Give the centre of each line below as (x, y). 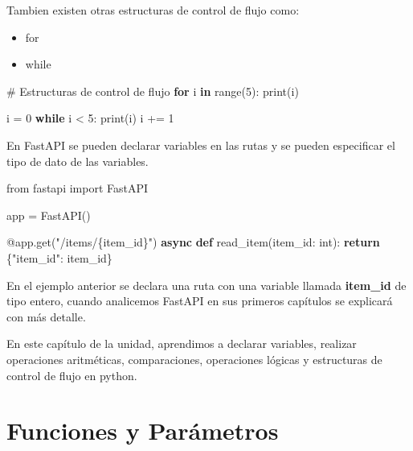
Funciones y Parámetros (143, 430)
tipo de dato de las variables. (78, 161)
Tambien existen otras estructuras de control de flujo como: (153, 10)
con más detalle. (46, 316)
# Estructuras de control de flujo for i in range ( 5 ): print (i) (153, 91)
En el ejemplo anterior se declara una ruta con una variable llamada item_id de (206, 285)
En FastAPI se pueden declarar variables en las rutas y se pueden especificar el (201, 145)
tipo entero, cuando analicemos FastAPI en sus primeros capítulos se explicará (200, 301)
